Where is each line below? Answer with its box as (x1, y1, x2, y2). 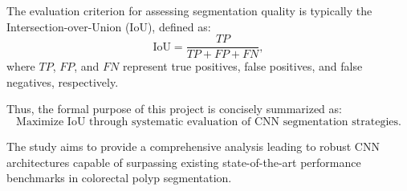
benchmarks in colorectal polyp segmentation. (6, 169, 232, 186)
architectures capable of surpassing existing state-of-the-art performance (6, 153, 361, 170)
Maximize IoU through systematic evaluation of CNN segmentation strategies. (16, 116, 401, 128)
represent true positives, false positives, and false (122, 58, 363, 75)
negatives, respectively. (6, 73, 119, 90)
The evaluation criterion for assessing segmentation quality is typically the (6, 2, 372, 18)
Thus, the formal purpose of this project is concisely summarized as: (6, 100, 342, 117)
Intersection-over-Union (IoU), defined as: (6, 18, 211, 35)
